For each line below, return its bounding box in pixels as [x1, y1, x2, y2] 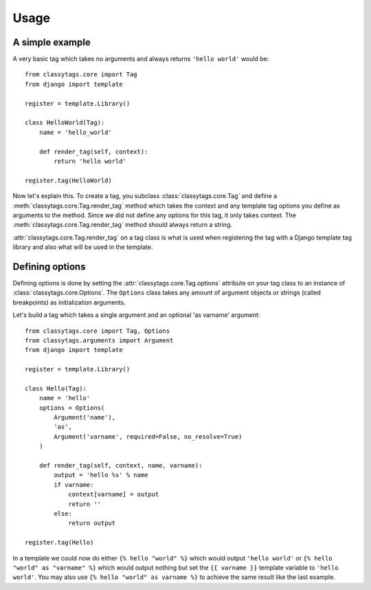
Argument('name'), [54, 413, 116, 422]
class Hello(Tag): [25, 384, 87, 392]
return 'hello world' [54, 157, 127, 165]
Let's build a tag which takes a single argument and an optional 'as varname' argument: [12, 311, 260, 319]
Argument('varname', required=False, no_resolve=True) [54, 433, 243, 440]
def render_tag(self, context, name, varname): [38, 461, 203, 470]
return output [68, 519, 116, 527]
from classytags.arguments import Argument [25, 336, 174, 344]
